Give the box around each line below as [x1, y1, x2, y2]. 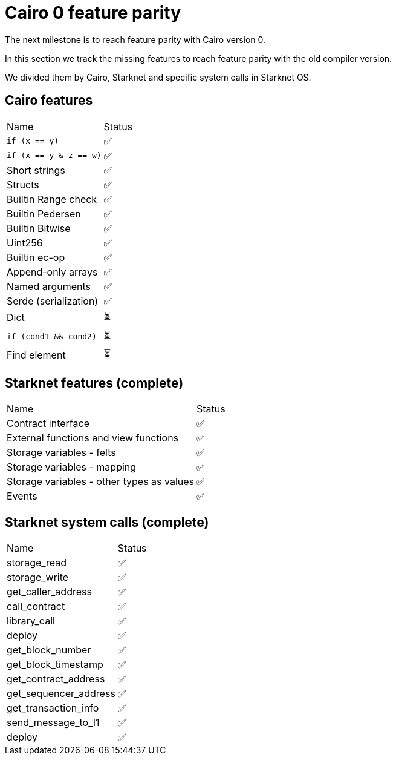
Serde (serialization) [7, 294, 99, 307]
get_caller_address [7, 586, 92, 598]
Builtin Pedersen [7, 207, 81, 220]
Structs [7, 178, 39, 191]
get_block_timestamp [7, 658, 103, 671]
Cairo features [5, 93, 93, 108]
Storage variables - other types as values [7, 475, 195, 488]
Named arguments [7, 280, 91, 292]
